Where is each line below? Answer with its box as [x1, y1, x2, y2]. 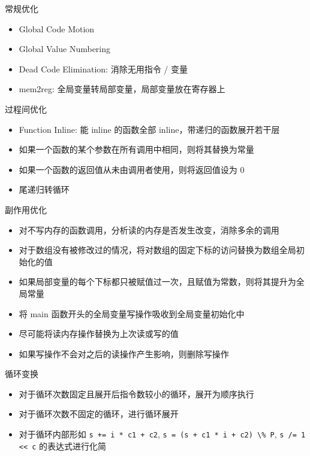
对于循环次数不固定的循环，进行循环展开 [19, 408, 179, 420]
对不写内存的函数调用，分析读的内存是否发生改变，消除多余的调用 [19, 223, 279, 236]
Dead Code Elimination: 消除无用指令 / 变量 [19, 62, 188, 75]
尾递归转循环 [19, 183, 70, 196]
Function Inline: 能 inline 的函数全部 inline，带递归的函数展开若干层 [19, 123, 280, 135]
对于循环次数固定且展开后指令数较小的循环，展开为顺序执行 [19, 387, 254, 400]
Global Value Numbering [19, 42, 111, 55]
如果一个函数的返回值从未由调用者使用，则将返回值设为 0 [19, 163, 245, 175]
